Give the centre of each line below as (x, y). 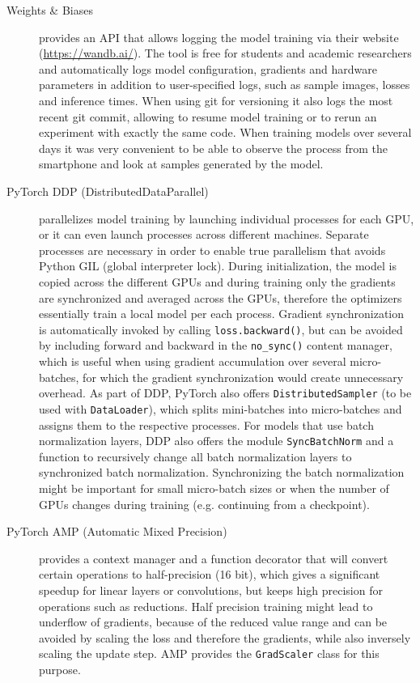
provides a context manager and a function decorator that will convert (214, 558)
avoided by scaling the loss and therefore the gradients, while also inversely (225, 637)
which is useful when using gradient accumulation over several (193, 361)
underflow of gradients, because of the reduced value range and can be (213, 622)
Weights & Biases (50, 10)
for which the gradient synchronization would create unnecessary (243, 377)
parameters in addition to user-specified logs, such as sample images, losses (225, 85)
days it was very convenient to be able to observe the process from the (213, 148)
